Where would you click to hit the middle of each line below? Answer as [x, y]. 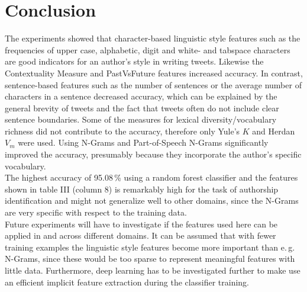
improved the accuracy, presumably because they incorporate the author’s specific [153, 154]
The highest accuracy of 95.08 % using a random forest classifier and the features [151, 177]
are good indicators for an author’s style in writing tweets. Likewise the [134, 61]
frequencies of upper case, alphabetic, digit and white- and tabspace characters [148, 49]
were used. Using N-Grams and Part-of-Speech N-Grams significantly [143, 142]
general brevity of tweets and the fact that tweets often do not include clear [142, 108]
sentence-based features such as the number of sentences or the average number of [153, 84]
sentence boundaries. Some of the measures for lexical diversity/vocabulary [141, 119]
